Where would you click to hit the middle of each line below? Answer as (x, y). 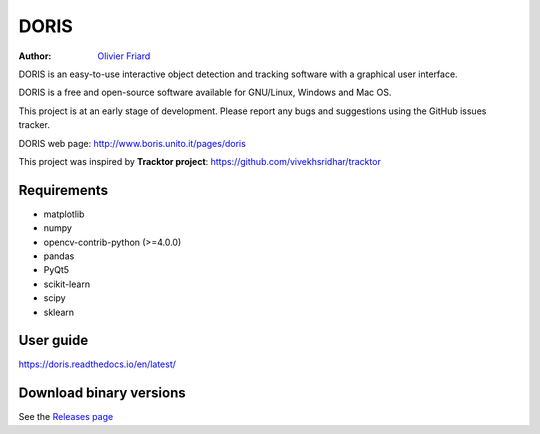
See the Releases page (66, 417)
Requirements (63, 190)
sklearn (59, 312)
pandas (59, 256)
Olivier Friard (124, 56)
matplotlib (64, 214)
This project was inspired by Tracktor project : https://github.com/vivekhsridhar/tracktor (200, 161)
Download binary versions (102, 393)
